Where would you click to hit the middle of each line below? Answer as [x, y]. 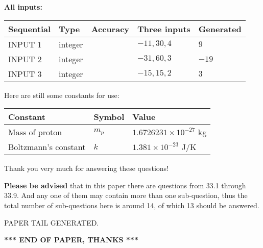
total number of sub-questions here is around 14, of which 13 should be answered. [132, 205]
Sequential [30, 29]
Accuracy [110, 29]
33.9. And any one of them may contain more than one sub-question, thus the [126, 195]
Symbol [109, 117]
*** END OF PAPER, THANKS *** [71, 240]
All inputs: [23, 7]
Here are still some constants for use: [62, 95]
